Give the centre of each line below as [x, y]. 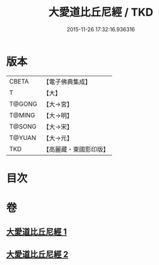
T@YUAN [23, 138]
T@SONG [23, 126]
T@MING [22, 115]
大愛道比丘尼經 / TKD [101, 12]
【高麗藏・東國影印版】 [76, 149]
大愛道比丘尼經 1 [37, 232]
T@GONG [23, 104]
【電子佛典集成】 [67, 82]
